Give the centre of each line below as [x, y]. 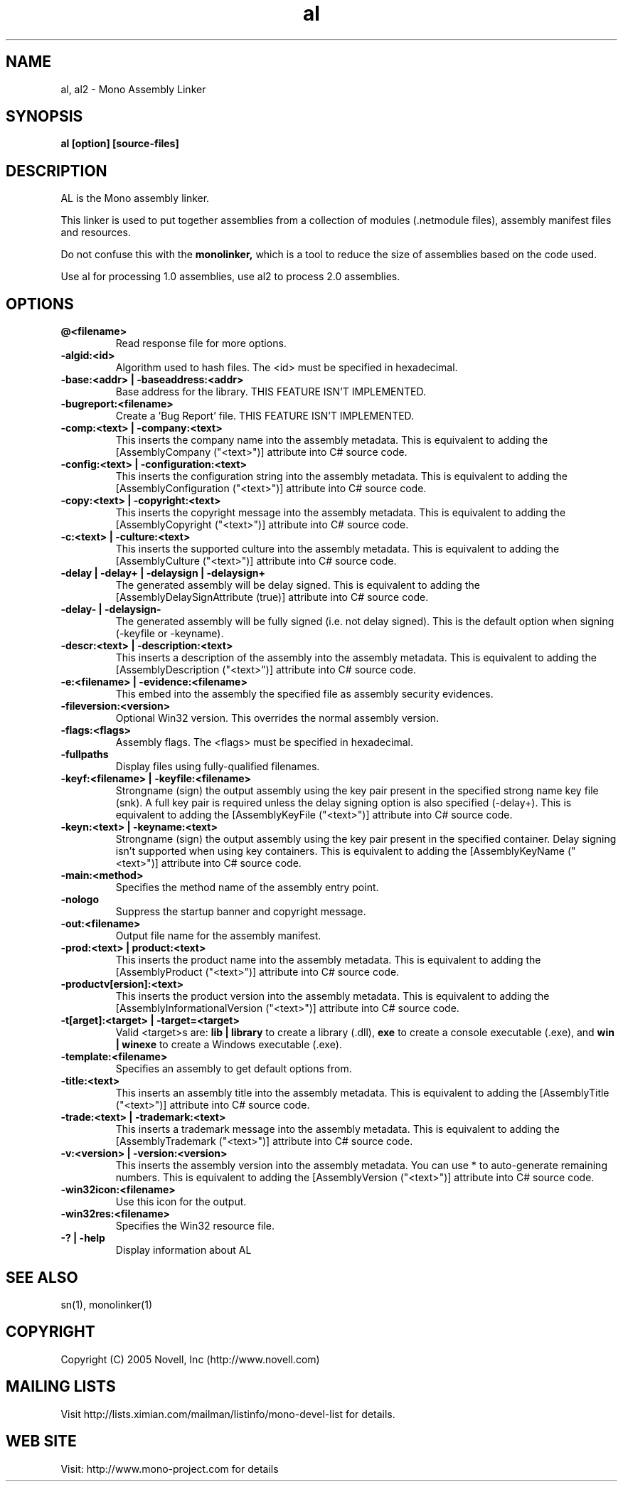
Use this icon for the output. [181, 1202]
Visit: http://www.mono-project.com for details [170, 1469]
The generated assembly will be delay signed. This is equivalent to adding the [298, 585]
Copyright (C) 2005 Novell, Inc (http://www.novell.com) [190, 1359]
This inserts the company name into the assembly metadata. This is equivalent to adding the [332, 440]
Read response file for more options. [201, 343]
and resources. [96, 233]
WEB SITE [41, 1441]
